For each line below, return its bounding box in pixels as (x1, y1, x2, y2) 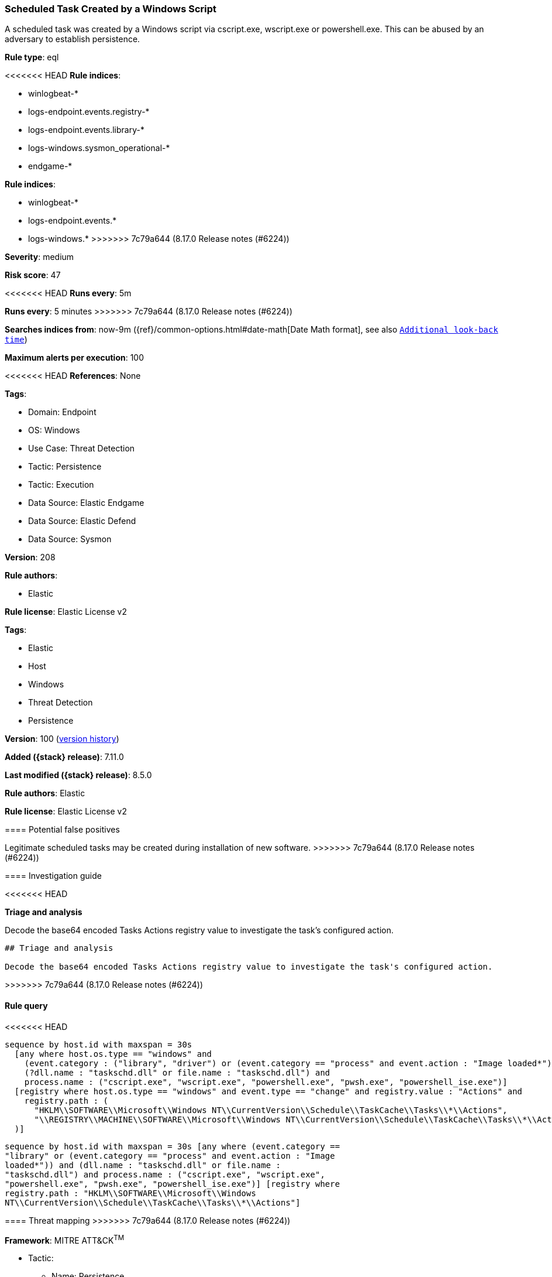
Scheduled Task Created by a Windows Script (5, 3, 216, 15)
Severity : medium (5, 252, 74, 262)
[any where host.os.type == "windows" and (14, 1049, 212, 1059)
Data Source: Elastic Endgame (28, 498, 144, 508)
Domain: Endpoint (28, 407, 96, 417)
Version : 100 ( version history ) (5, 734, 119, 744)
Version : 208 (5, 552, 56, 563)
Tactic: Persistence (28, 461, 102, 472)
